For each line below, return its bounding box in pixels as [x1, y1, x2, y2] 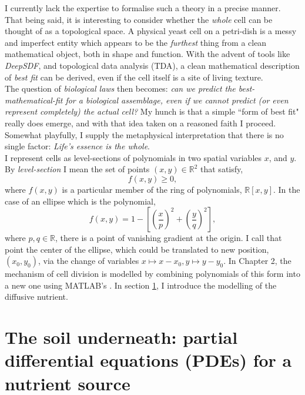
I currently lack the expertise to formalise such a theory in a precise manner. [5, 2, 281, 14]
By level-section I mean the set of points [5, 163, 150, 175]
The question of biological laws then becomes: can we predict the [5, 82, 236, 95]
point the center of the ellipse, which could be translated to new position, [5, 243, 269, 255]
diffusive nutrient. [5, 290, 68, 303]
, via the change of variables [38, 255, 139, 267]
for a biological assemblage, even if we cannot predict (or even [65, 93, 289, 106]
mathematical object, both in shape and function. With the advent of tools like [5, 48, 290, 60]
